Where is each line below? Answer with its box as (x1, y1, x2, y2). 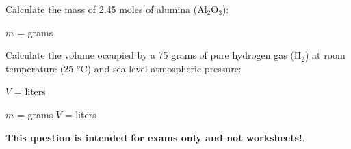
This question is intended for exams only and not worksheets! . (5, 130, 305, 144)
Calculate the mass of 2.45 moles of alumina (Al (5, 2, 207, 16)
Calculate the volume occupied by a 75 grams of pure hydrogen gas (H (5, 48, 302, 62)
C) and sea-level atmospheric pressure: (80, 61, 242, 75)
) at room (305, 48, 346, 62)
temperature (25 (5, 61, 74, 75)
